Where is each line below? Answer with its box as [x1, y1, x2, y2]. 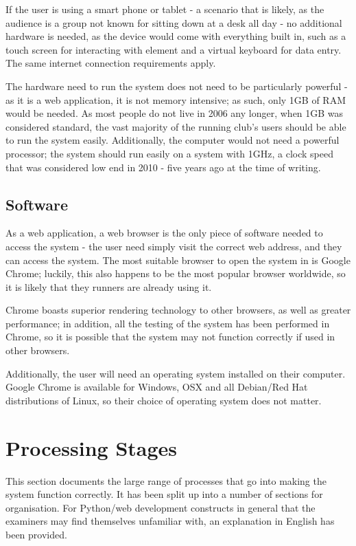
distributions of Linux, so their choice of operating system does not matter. [5, 393, 322, 407]
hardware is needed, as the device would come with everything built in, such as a [5, 29, 346, 43]
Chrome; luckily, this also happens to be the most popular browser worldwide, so [5, 266, 346, 281]
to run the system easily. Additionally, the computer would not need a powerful [5, 133, 340, 147]
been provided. [5, 527, 67, 541]
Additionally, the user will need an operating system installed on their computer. [5, 366, 346, 380]
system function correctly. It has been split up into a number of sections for [5, 487, 323, 501]
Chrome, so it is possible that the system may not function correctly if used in [5, 329, 335, 344]
